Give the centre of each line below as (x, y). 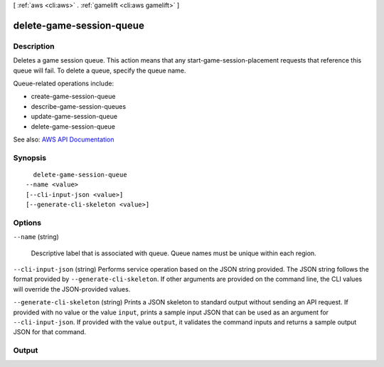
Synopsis (30, 158)
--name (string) (36, 237)
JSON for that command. (50, 332)
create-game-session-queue (73, 97)
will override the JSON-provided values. (72, 289)
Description (34, 46)
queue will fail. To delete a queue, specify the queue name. (100, 70)
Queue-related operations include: (63, 83)
